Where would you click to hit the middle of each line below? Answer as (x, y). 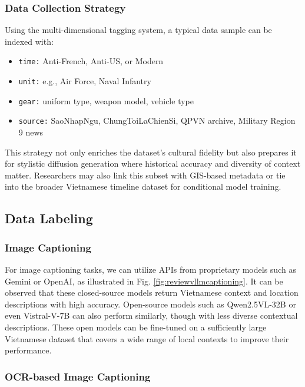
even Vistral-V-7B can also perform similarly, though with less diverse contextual (151, 315)
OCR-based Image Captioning (78, 376)
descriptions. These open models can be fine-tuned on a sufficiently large (136, 327)
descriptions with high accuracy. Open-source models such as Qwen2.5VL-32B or (150, 304)
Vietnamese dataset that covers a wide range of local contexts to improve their (147, 338)
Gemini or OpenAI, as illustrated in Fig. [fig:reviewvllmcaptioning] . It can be (144, 281)
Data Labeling (49, 218)
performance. (28, 350)
